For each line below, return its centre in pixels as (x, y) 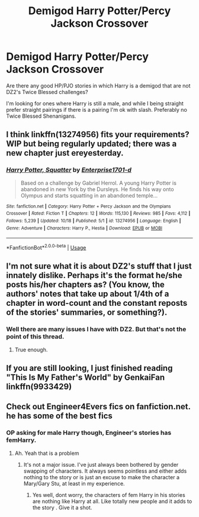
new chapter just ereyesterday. (65, 153)
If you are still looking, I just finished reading (89, 368)
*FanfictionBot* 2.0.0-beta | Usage (46, 247)
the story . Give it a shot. (62, 508)
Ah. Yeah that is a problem (47, 453)
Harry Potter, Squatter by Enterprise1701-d (69, 170)
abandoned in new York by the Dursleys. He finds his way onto (97, 189)
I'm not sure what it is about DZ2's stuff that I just (99, 266)
